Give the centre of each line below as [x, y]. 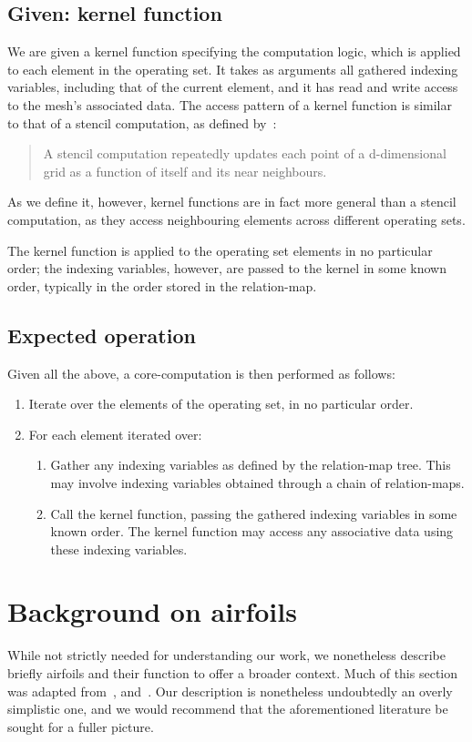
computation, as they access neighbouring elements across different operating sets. [236, 219]
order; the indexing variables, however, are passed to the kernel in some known [227, 268]
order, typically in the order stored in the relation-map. [162, 285]
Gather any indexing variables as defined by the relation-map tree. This [251, 465]
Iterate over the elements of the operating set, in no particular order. [221, 404]
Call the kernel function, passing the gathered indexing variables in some [254, 513]
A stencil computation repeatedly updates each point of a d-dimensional [245, 153]
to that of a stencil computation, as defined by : [142, 122]
